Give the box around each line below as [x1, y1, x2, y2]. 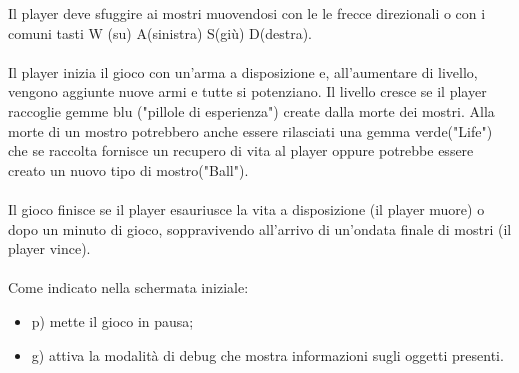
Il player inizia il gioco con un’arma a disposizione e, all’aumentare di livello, [8, 61, 478, 82]
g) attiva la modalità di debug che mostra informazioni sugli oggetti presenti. [31, 344, 504, 365]
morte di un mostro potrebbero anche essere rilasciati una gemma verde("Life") [8, 120, 493, 141]
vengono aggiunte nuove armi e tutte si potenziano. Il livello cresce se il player [8, 81, 487, 102]
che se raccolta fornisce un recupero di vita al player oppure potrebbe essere [8, 140, 474, 161]
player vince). [8, 238, 91, 259]
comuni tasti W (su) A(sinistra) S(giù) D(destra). [8, 22, 313, 43]
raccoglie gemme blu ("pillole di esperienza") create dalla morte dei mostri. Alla [8, 100, 495, 121]
